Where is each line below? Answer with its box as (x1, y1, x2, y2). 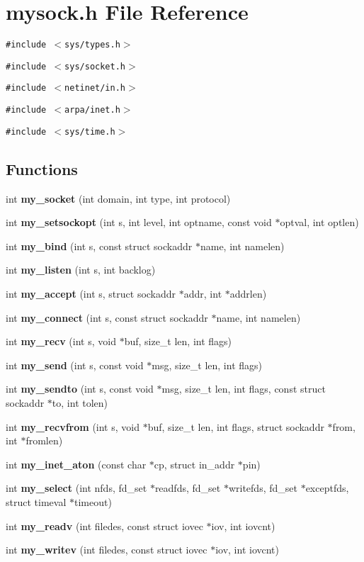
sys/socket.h (64, 61, 125, 72)
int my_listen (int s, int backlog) (6, 262, 156, 277)
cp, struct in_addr (154, 456, 235, 471)
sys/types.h (64, 40, 120, 50)
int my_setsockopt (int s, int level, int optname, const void (6, 215, 272, 230)
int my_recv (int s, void (6, 334, 116, 349)
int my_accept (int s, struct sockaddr (6, 286, 176, 300)
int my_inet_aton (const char (6, 456, 147, 471)
